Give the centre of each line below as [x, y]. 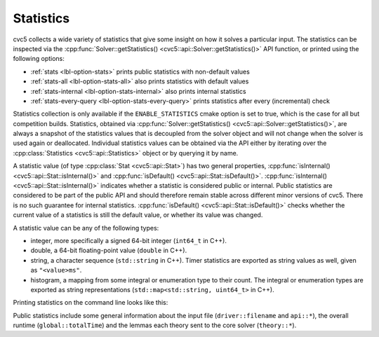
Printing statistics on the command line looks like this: [91, 303]
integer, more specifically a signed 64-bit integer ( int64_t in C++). [129, 240]
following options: [39, 59]
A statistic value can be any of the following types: [86, 228]
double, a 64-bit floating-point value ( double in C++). [109, 250]
